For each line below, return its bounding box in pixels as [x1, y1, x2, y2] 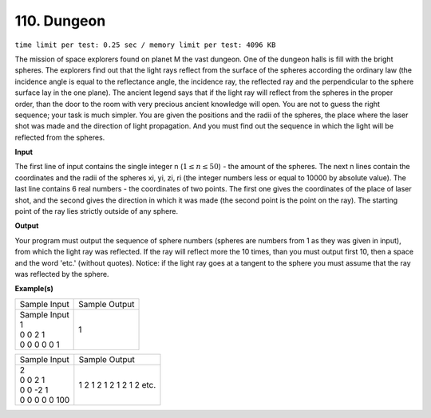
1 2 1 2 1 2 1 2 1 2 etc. [78, 379, 156, 390]
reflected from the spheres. [14, 132, 105, 142]
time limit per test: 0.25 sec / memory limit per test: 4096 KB [14, 40, 276, 49]
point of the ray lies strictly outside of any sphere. [14, 207, 179, 216]
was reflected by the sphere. [14, 269, 109, 278]
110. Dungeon [14, 12, 106, 30]
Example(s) [14, 284, 53, 294]
